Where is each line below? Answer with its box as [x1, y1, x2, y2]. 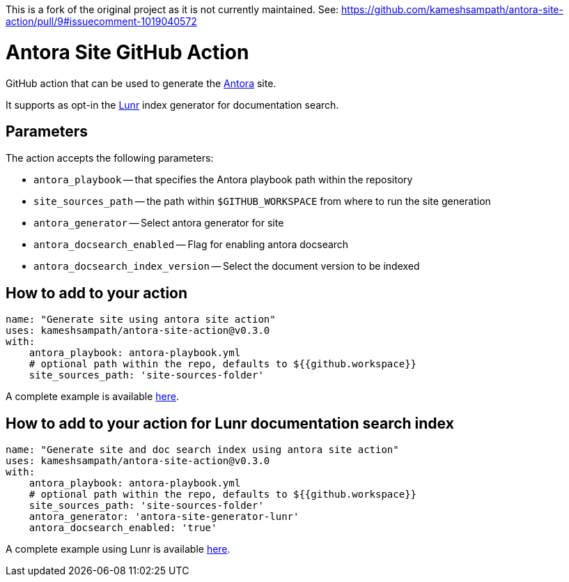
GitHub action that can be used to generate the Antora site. [6, 77, 276, 89]
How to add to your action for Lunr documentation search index [6, 414, 454, 432]
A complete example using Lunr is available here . [6, 543, 231, 556]
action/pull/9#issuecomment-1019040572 [6, 15, 197, 27]
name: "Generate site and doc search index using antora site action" [6, 444, 399, 456]
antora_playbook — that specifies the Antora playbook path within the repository [33, 174, 413, 186]
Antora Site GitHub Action [6, 40, 249, 64]
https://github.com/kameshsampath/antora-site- [341, 3, 563, 15]
